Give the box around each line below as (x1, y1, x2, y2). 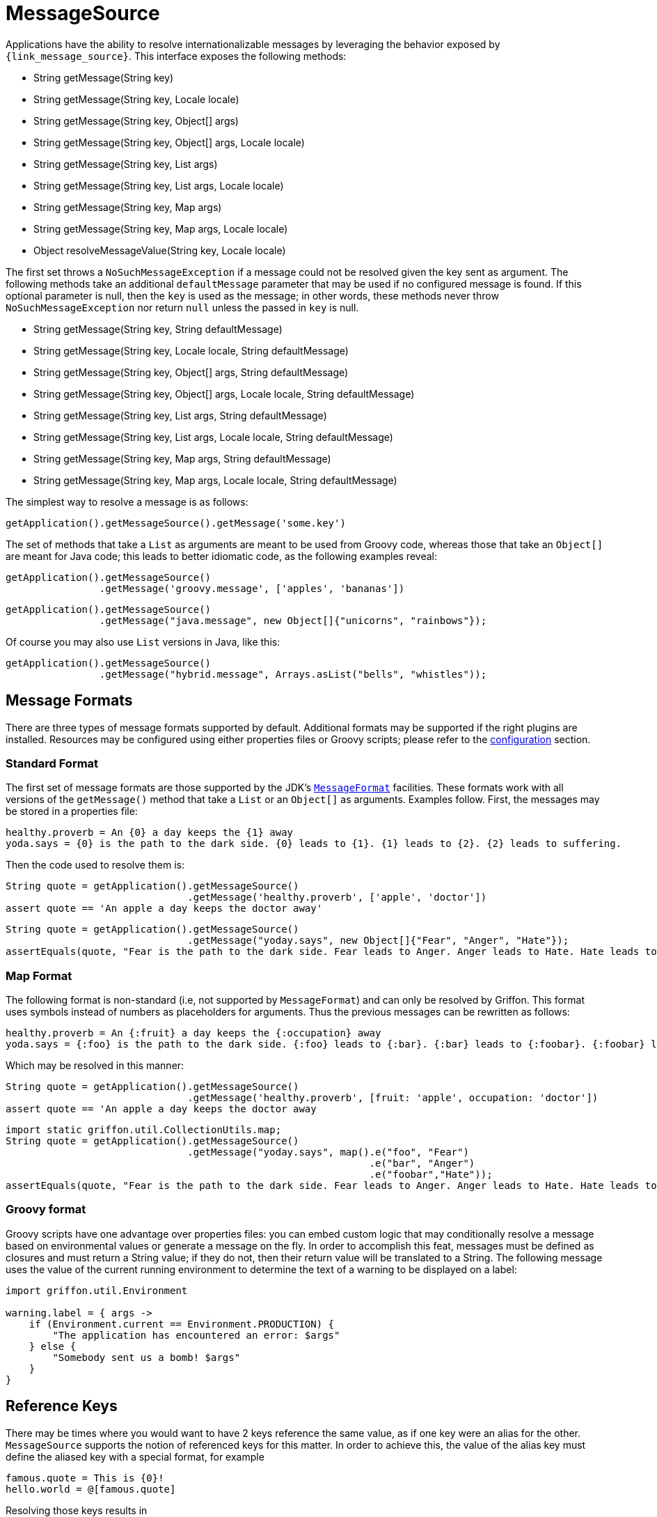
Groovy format (6, 1202, 86, 1217)
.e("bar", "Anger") (369, 1158, 475, 1169)
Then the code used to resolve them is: (6, 859, 184, 871)
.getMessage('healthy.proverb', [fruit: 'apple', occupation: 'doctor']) (187, 1092, 599, 1104)
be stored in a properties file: (6, 805, 138, 818)
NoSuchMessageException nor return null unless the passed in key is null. (6, 301, 359, 313)
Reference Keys (6, 1397, 118, 1415)
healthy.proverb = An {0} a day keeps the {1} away (6, 827, 294, 839)
